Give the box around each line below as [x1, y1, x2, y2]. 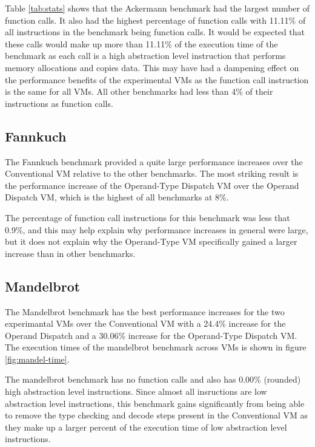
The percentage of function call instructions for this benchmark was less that [5, 211, 290, 223]
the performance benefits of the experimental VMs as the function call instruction [5, 73, 309, 86]
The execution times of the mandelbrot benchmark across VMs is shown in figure [5, 341, 307, 353]
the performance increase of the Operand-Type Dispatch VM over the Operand [5, 179, 299, 191]
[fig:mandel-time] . [5, 352, 70, 365]
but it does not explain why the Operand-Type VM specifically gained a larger [5, 235, 297, 248]
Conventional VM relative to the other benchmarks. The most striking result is [5, 167, 299, 180]
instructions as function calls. [5, 97, 113, 109]
